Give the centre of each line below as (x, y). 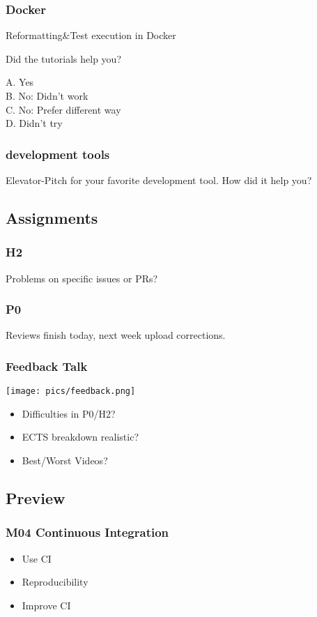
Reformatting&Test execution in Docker (91, 35)
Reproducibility (55, 582)
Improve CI (46, 605)
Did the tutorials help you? (63, 58)
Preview (36, 498)
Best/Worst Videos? (65, 460)
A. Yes (20, 82)
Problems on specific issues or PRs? (82, 278)
